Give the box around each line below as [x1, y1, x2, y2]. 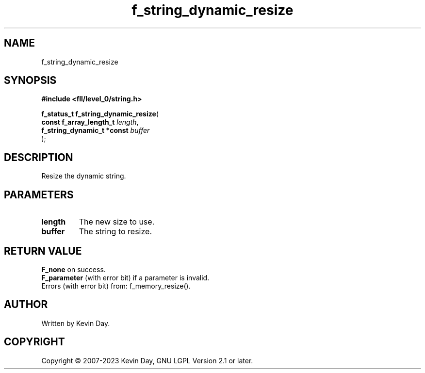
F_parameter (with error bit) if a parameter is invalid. [41, 273, 210, 282]
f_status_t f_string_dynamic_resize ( [41, 110, 159, 118]
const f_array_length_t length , [41, 118, 139, 127]
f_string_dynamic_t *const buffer [41, 126, 150, 135]
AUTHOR [4, 298, 48, 311]
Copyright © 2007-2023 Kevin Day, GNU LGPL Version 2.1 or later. [41, 356, 253, 365]
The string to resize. [79, 227, 152, 237]
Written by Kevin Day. [41, 319, 110, 327]
